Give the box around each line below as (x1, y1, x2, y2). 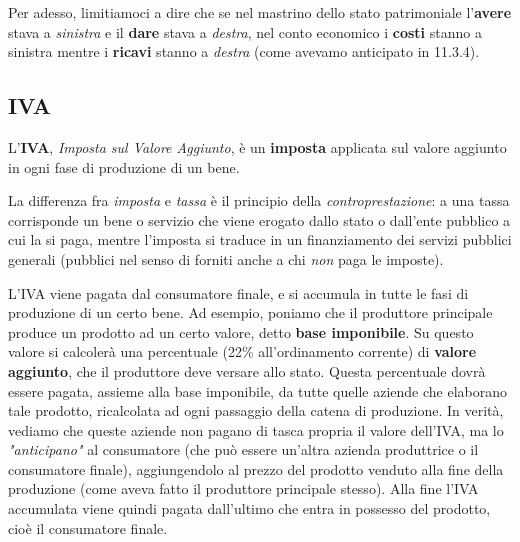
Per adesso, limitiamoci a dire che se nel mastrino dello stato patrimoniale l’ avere (8, 2, 512, 22)
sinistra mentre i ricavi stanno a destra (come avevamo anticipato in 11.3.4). (8, 41, 480, 62)
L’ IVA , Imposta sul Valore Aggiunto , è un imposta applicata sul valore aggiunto (8, 136, 507, 157)
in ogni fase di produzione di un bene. (8, 156, 240, 177)
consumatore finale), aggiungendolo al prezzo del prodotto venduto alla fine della (8, 458, 504, 479)
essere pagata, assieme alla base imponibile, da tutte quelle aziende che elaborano (8, 380, 507, 401)
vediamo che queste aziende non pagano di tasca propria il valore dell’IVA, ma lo (8, 419, 504, 440)
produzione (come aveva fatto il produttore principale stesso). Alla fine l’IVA (8, 478, 479, 499)
